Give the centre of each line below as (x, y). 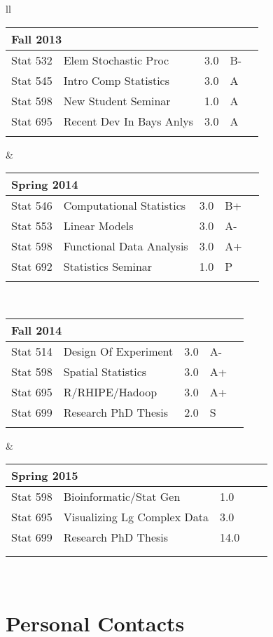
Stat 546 (32, 206)
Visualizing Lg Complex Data (136, 517)
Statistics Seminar (108, 267)
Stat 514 (32, 351)
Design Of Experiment (118, 351)
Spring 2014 (45, 185)
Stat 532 (32, 60)
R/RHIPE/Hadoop (110, 391)
